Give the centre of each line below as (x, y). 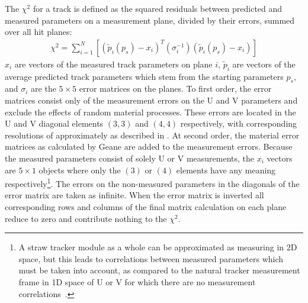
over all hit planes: (38, 32)
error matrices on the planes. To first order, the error (175, 88)
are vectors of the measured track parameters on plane (113, 64)
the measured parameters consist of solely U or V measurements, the (130, 158)
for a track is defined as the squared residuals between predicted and (158, 8)
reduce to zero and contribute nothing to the (86, 218)
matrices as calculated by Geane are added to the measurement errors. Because (149, 146)
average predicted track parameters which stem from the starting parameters (144, 76)
